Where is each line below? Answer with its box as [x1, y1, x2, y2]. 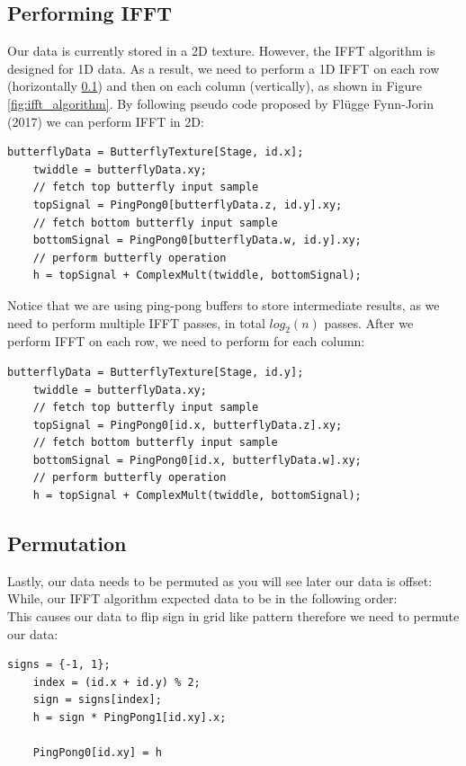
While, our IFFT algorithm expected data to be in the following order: [7, 589, 398, 608]
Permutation [7, 530, 127, 557]
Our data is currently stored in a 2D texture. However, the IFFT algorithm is [7, 41, 435, 60]
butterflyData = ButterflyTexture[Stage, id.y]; [7, 365, 304, 379]
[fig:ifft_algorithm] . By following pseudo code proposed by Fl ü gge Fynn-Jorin [7, 94, 435, 112]
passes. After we [324, 313, 414, 332]
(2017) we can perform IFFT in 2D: [7, 111, 204, 130]
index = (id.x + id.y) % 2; [32, 675, 201, 689]
